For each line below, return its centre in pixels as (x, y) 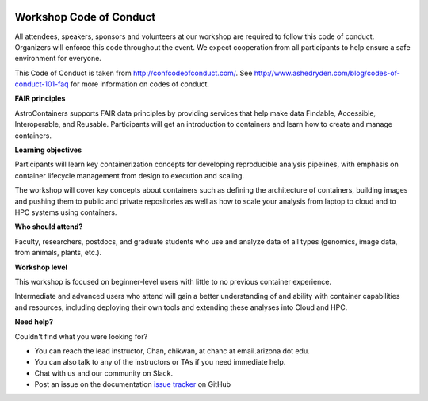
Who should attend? (49, 227)
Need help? (34, 322)
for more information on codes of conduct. (140, 84)
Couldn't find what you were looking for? (81, 336)
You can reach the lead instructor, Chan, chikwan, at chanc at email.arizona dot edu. (172, 351)
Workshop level (41, 267)
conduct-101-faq (42, 84)
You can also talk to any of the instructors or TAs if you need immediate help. (160, 362)
